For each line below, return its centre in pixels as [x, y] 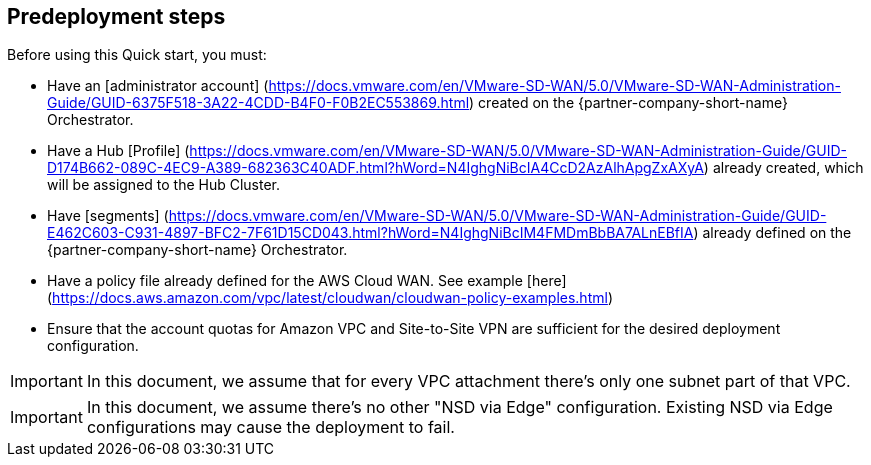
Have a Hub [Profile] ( [118, 151]
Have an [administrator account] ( [158, 86]
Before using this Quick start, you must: [137, 55]
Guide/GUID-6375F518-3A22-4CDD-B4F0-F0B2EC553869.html [258, 103]
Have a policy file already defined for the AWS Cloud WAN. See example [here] [307, 281]
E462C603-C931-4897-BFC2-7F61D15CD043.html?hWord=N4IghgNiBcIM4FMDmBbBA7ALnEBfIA [370, 233]
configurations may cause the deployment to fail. [270, 427]
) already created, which [783, 168]
